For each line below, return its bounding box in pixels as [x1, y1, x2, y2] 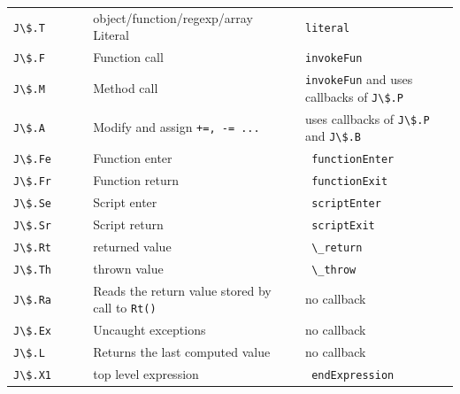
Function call [93, 48, 164, 66]
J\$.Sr [13, 219, 51, 232]
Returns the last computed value [93, 343, 271, 361]
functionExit [311, 175, 388, 189]
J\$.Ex [13, 325, 51, 338]
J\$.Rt [13, 241, 51, 254]
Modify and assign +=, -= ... [93, 118, 260, 136]
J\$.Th [13, 263, 51, 276]
